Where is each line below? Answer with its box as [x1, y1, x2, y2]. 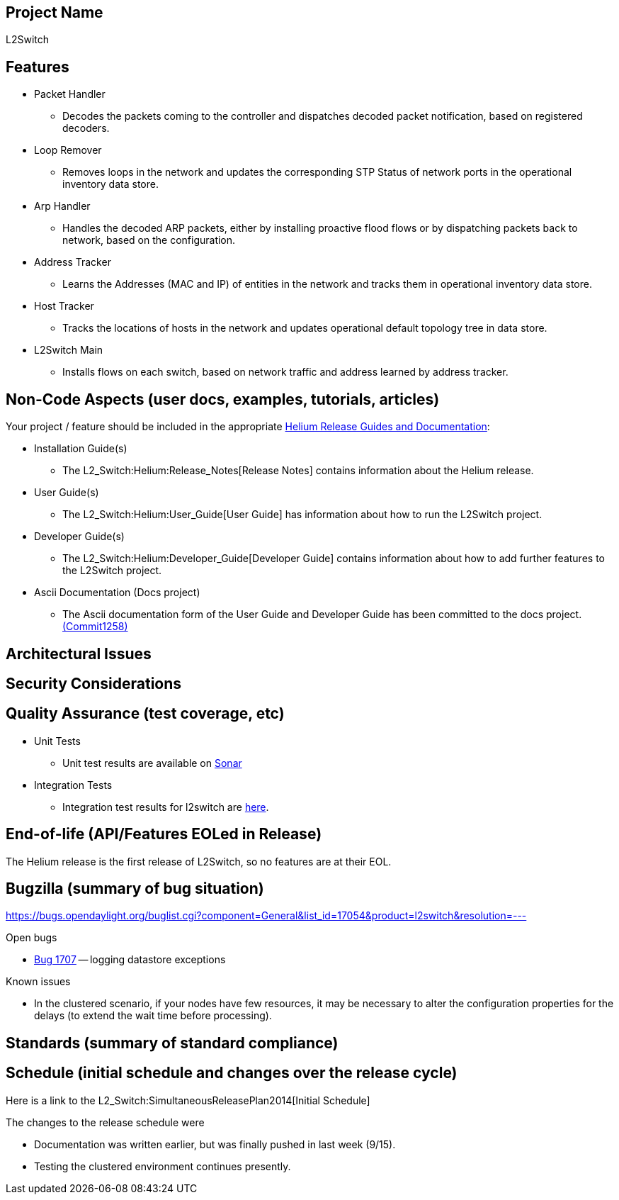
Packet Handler [34, 88, 106, 101]
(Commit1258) [62, 620, 128, 633]
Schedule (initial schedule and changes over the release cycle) [6, 1064, 458, 1082]
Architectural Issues [6, 644, 152, 663]
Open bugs [6, 931, 57, 944]
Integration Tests [34, 778, 113, 791]
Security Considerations [6, 674, 182, 692]
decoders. [62, 122, 110, 135]
